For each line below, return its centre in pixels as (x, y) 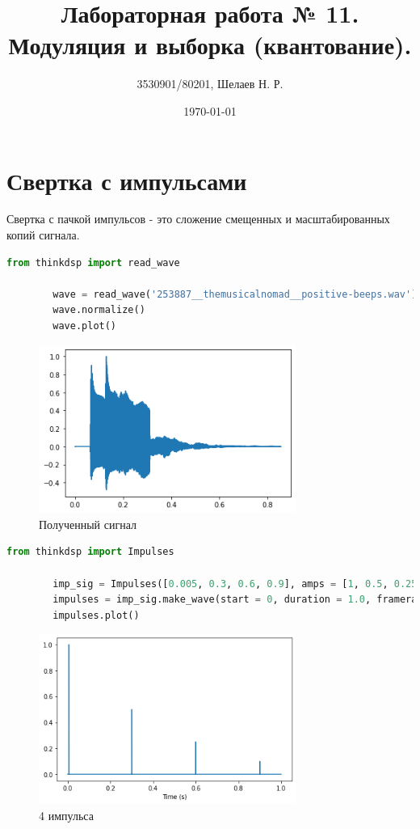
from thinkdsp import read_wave (93, 262)
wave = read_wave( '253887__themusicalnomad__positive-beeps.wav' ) (235, 294)
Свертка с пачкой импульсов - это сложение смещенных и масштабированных (198, 219)
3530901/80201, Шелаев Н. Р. (210, 84)
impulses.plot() (96, 615)
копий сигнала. (43, 235)
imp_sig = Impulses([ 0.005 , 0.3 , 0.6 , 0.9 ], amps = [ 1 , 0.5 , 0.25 (235, 584)
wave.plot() (85, 326)
